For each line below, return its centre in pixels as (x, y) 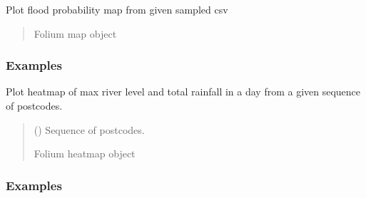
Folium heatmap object (85, 153)
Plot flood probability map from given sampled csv (117, 9)
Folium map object (75, 33)
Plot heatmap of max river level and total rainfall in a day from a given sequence (183, 92)
